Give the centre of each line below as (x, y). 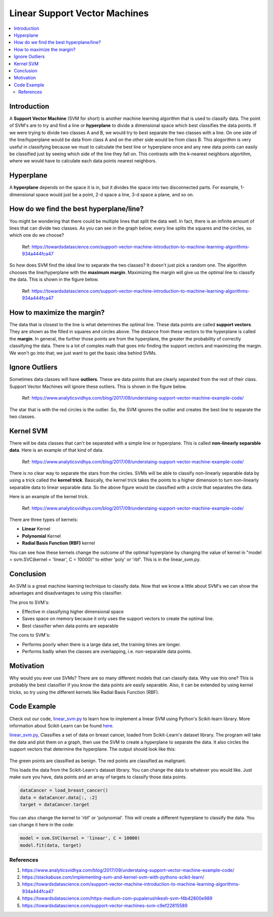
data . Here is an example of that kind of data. (56, 450)
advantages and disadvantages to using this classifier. (66, 593)
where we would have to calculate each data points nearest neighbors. (83, 161)
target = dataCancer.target (55, 805)
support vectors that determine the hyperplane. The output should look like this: (93, 749)
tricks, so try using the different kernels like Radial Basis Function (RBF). (84, 692)
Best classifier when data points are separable (70, 626)
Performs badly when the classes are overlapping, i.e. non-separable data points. (107, 651)
